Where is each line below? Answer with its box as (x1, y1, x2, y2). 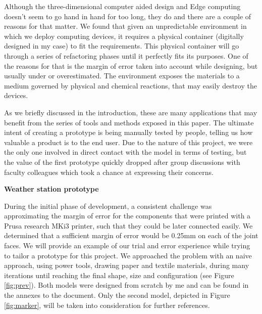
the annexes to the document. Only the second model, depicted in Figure (4, 290, 230, 300)
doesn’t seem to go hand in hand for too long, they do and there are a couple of (4, 11, 251, 21)
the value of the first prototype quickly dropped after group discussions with (4, 156, 240, 167)
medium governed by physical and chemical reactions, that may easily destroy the (4, 80, 257, 91)
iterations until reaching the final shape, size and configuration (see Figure (4, 270, 234, 280)
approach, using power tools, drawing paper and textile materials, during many (4, 260, 249, 271)
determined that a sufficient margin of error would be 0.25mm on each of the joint (4, 230, 258, 241)
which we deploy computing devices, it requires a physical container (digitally (4, 30, 244, 41)
